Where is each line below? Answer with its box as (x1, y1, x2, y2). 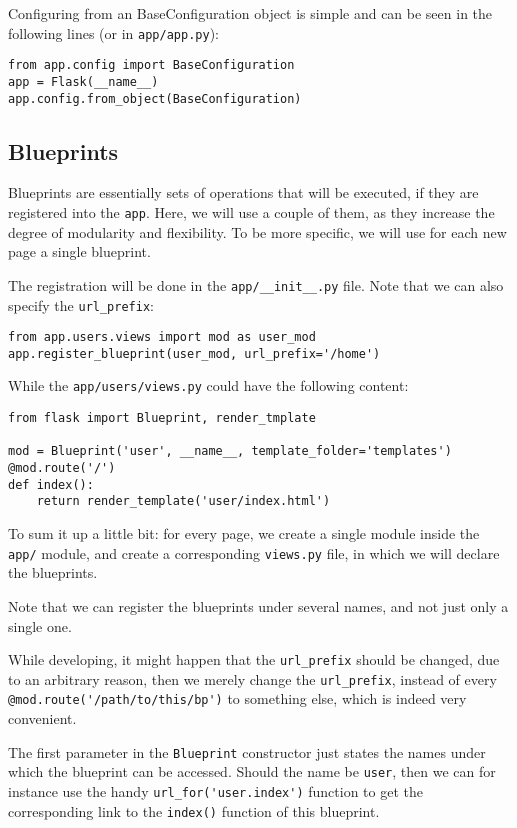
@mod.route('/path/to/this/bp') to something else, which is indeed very (8, 688, 467, 709)
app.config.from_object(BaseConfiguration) (8, 91, 302, 106)
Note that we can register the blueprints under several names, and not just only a (8, 595, 509, 616)
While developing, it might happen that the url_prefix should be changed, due (8, 649, 500, 670)
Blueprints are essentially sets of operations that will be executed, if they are (8, 182, 479, 203)
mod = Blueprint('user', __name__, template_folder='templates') (8, 444, 452, 459)
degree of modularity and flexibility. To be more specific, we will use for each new (8, 221, 507, 242)
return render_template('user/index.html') (36, 494, 331, 509)
